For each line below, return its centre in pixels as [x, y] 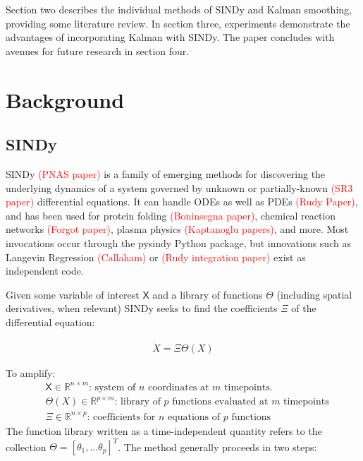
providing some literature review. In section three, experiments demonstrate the [178, 23]
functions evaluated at [220, 402]
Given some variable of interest [73, 294]
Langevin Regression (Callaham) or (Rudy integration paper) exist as [156, 257]
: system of [112, 387]
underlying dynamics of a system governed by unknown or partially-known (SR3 [179, 187]
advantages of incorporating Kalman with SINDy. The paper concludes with [170, 37]
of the [304, 308]
